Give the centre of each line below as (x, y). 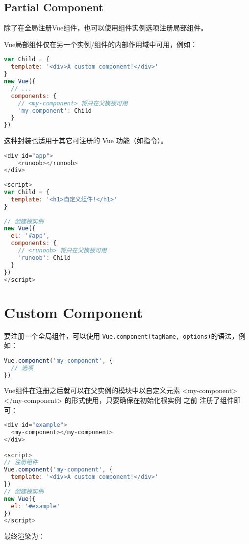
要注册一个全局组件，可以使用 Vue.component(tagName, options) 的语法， (121, 335)
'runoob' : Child (44, 258)
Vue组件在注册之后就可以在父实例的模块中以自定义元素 (92, 390)
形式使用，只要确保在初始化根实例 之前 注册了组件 (152, 400)
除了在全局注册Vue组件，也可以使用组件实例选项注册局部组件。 (106, 28)
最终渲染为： (25, 536)
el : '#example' (36, 506)
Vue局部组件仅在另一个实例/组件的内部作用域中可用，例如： (101, 44)
